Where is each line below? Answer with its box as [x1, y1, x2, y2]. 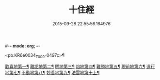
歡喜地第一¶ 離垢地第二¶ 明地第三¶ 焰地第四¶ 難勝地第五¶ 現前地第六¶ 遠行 [5, 64, 155, 69]
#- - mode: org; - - [5, 43, 40, 48]
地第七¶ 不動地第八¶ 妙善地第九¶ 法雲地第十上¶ [5, 69, 100, 75]
